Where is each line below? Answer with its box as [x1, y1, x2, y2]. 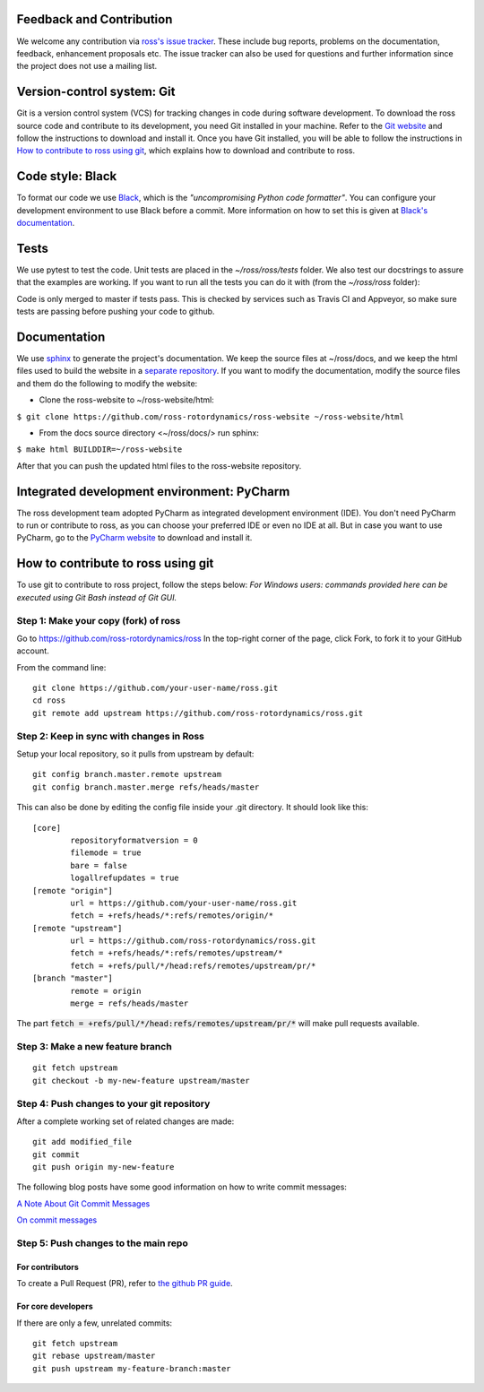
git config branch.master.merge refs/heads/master [32, 782, 260, 792]
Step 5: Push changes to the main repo [16, 1237, 188, 1249]
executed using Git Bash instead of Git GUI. [16, 592, 177, 602]
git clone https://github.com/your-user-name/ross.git [32, 683, 279, 694]
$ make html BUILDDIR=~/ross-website [16, 445, 183, 454]
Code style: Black [16, 169, 117, 184]
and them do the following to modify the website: [16, 377, 198, 389]
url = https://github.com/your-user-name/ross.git [70, 897, 298, 908]
